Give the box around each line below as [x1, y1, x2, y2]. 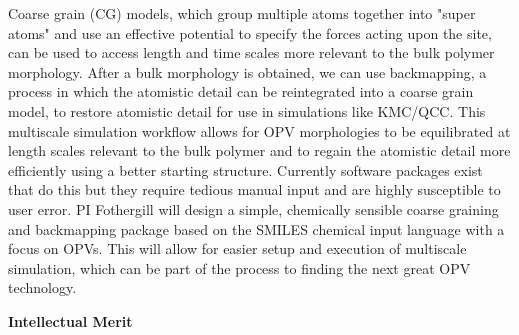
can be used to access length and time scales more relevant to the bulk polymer [8, 42, 495, 63]
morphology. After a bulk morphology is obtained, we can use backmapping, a [8, 61, 487, 82]
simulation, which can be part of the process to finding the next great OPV [8, 257, 471, 278]
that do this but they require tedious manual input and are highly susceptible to [8, 179, 501, 200]
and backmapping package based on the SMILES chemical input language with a [8, 218, 505, 239]
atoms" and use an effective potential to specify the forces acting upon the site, [8, 22, 492, 43]
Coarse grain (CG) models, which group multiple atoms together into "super [8, 3, 476, 23]
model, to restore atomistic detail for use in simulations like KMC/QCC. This [8, 100, 486, 121]
